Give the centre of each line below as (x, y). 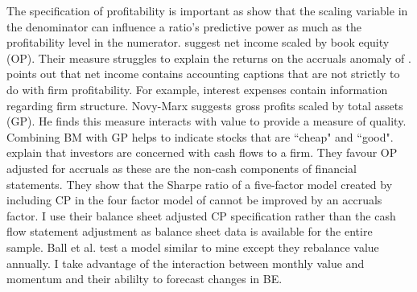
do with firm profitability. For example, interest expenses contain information (197, 89)
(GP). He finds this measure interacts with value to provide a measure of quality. (206, 121)
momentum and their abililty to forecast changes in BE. (145, 279)
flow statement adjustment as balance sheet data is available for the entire (190, 231)
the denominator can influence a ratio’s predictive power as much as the (184, 26)
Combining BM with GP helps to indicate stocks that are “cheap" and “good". (200, 136)
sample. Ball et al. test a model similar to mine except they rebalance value (193, 247)
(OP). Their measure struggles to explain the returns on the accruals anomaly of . (209, 58)
